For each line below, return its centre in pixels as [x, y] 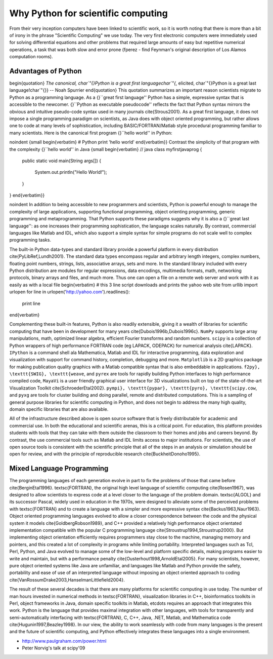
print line [31, 303]
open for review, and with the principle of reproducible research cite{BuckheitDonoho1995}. [105, 454]
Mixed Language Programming [59, 469]
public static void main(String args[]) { [61, 161]
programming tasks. [30, 240]
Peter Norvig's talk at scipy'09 [54, 648]
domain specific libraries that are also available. [59, 409]
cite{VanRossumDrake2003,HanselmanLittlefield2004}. [67, 579]
